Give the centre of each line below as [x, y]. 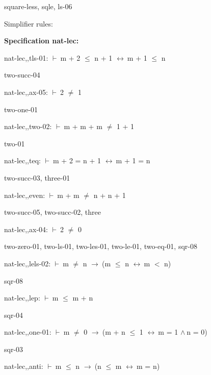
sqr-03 [14, 349]
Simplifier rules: [29, 23]
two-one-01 [21, 109]
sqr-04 [14, 315]
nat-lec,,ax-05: [26, 92]
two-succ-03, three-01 [37, 177]
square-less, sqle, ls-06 [38, 6]
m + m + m [83, 126]
